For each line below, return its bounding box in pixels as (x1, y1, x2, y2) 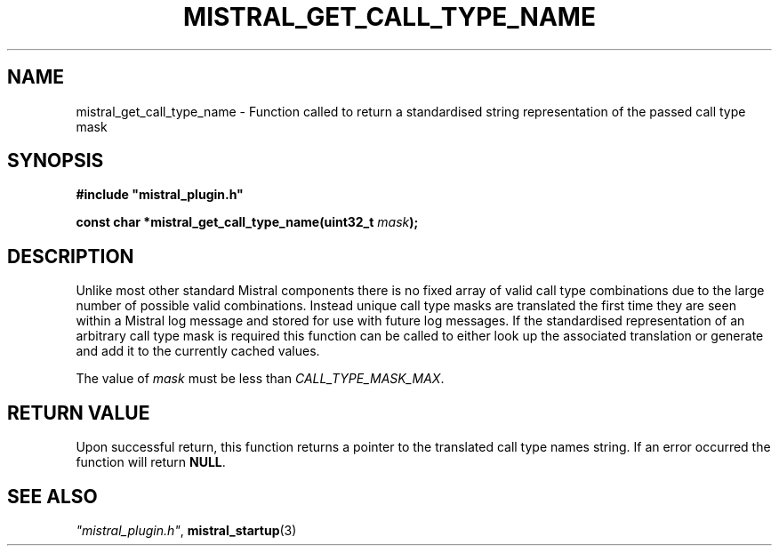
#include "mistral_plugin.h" (76, 187, 244, 203)
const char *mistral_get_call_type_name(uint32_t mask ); (76, 214, 419, 230)
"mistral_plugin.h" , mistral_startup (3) (76, 522, 297, 538)
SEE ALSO (7, 485, 98, 508)
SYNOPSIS (7, 149, 104, 172)
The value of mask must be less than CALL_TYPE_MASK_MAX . (76, 371, 445, 387)
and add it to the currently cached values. (76, 343, 320, 359)
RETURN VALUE (7, 401, 150, 424)
